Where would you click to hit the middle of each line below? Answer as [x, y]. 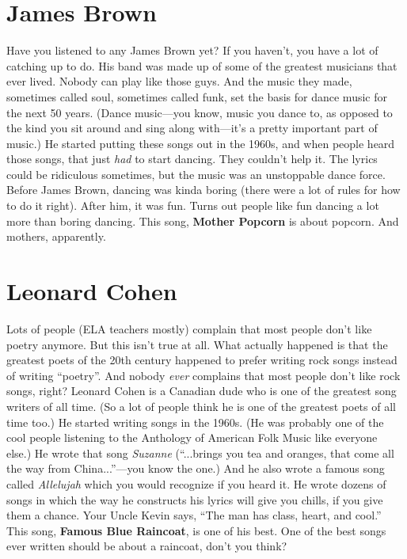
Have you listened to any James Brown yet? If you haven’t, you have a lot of [192, 50]
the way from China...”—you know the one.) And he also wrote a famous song [196, 468]
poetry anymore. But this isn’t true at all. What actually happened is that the [197, 344]
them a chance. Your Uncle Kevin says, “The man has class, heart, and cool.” [194, 515]
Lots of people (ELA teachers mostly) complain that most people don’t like [189, 328]
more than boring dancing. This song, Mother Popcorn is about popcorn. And [203, 221]
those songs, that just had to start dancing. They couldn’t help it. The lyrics [192, 159]
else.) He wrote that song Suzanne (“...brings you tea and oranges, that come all [200, 453]
